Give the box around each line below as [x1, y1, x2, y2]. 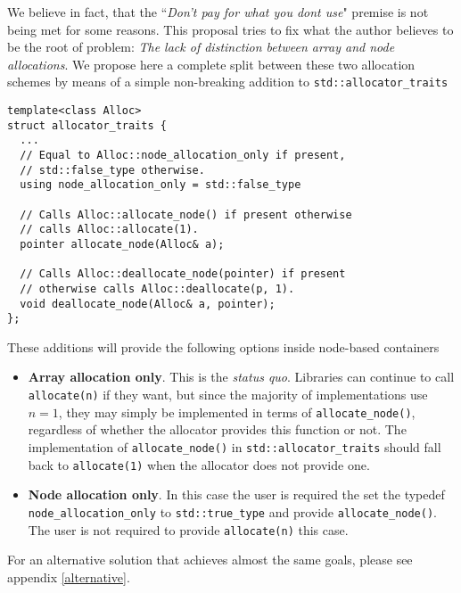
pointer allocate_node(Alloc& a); [20, 237, 225, 251]
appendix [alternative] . [7, 567, 130, 586]
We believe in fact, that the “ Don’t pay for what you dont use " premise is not [7, 3, 429, 21]
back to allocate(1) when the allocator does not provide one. [28, 455, 370, 474]
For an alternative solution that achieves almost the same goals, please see [7, 550, 413, 569]
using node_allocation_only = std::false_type [20, 178, 301, 192]
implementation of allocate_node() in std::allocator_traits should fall [28, 437, 441, 456]
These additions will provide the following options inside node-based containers [7, 337, 440, 356]
